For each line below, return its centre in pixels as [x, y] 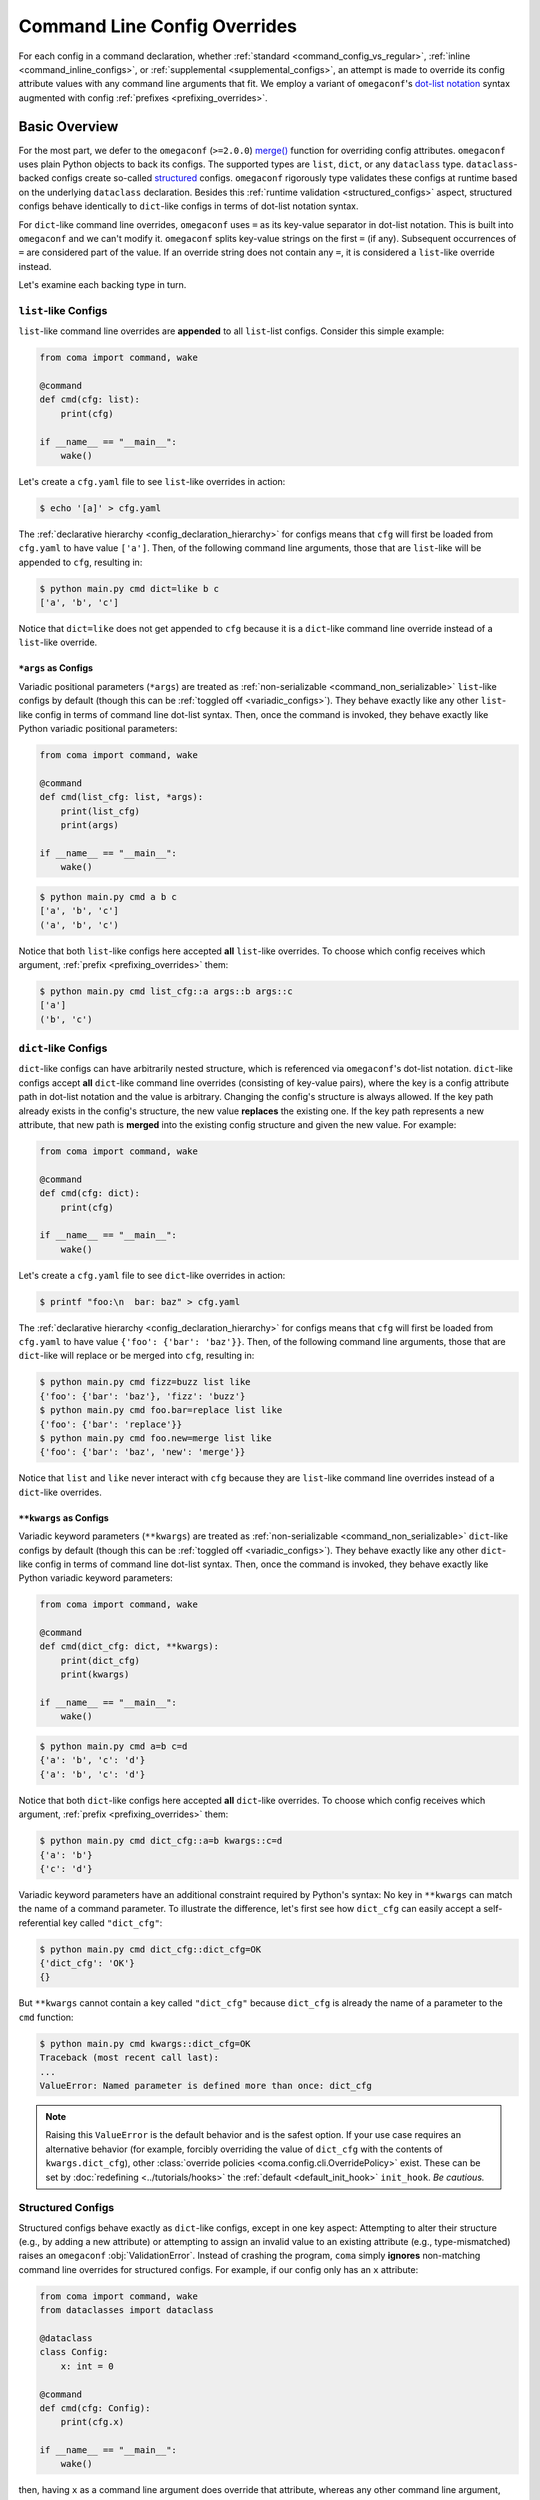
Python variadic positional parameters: [98, 729]
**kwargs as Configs [63, 1517]
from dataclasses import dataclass [126, 2310]
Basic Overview [68, 126]
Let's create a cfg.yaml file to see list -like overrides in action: [152, 481]
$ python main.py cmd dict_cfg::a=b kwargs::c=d [161, 1841]
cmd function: [46, 2017]
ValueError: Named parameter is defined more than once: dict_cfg [205, 2085]
